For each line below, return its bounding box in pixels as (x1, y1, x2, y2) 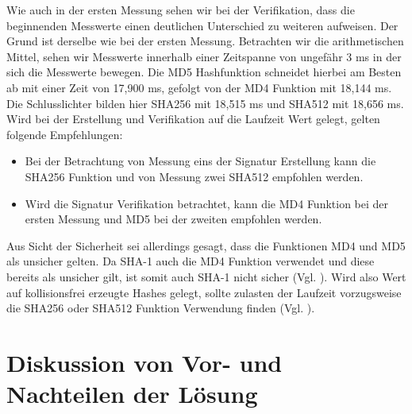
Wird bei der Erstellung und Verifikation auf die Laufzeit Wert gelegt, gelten (6, 110, 380, 127)
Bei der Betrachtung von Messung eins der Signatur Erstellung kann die (25, 153, 376, 169)
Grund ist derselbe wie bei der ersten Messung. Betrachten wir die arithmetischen (6, 33, 404, 49)
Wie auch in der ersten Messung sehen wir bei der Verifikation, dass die (6, 2, 355, 17)
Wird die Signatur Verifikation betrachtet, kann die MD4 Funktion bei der (25, 195, 389, 211)
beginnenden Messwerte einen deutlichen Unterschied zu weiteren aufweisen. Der (6, 17, 399, 33)
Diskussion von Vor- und (6, 346, 283, 378)
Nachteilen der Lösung (6, 377, 258, 410)
